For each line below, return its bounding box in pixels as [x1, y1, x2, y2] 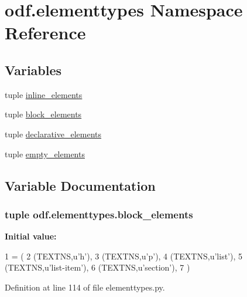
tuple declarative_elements [5, 127, 102, 140]
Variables [5, 60, 62, 79]
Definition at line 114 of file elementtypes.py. [5, 281, 165, 293]
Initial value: [5, 230, 57, 242]
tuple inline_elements [5, 88, 83, 100]
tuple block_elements [5, 108, 82, 120]
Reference [5, 21, 86, 45]
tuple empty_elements [5, 147, 85, 160]
